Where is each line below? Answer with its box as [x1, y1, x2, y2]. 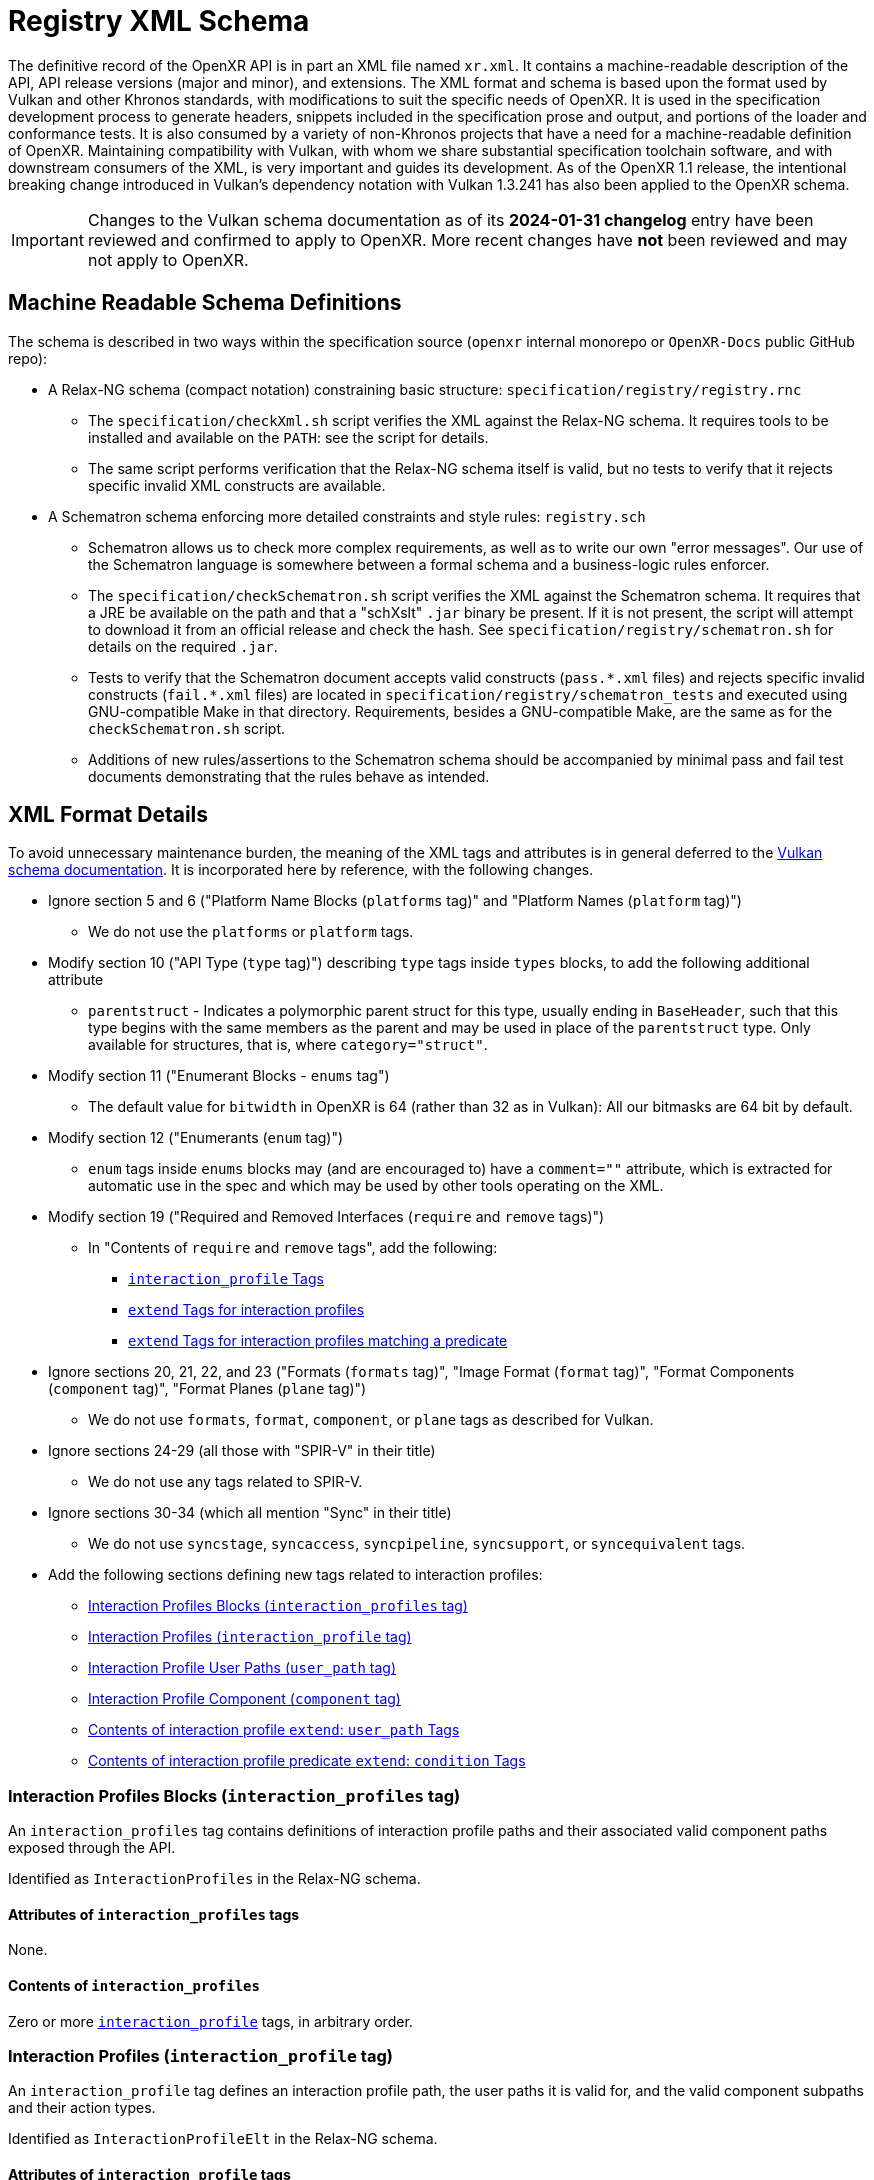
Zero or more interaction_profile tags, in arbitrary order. [8, 2012, 413, 2030]
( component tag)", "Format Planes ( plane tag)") [48, 1380, 367, 1398]
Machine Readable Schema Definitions [8, 290, 402, 316]
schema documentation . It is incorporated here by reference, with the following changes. [8, 861, 594, 879]
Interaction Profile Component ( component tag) [88, 1690, 401, 1708]
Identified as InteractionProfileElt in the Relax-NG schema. [8, 2130, 438, 2148]
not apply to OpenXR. [87, 249, 249, 270]
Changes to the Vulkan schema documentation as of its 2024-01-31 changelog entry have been [87, 209, 814, 230]
